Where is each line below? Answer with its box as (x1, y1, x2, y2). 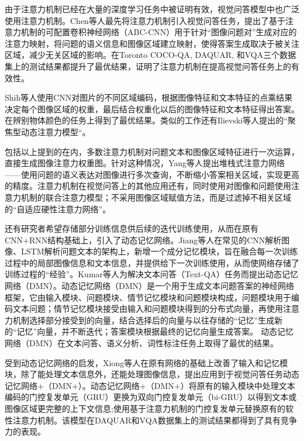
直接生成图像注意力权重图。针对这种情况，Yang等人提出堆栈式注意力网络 (5, 157, 285, 169)
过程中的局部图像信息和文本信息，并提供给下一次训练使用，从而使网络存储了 (5, 256, 299, 268)
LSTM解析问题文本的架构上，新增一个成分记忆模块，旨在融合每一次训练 (20, 245, 298, 257)
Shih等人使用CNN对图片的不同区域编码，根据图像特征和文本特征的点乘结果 (5, 91, 293, 104)
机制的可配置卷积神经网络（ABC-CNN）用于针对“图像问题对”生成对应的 (20, 26, 297, 38)
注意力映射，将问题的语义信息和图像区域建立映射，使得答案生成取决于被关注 (5, 37, 299, 49)
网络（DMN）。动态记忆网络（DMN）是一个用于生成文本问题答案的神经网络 (5, 280, 295, 292)
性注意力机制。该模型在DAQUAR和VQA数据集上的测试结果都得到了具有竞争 (5, 414, 298, 426)
